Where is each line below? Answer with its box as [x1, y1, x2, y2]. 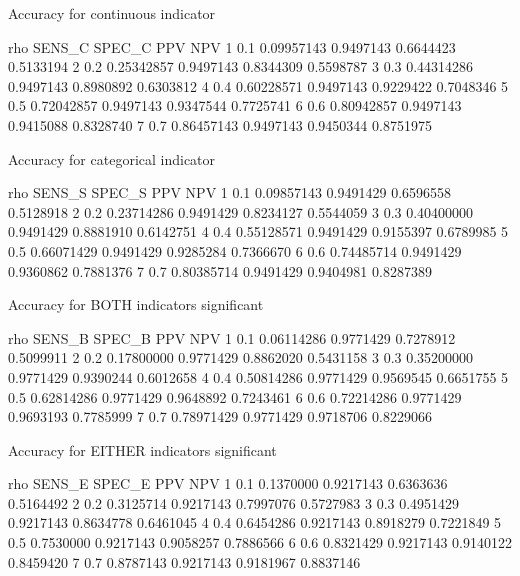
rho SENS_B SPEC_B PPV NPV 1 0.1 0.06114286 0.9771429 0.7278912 [8, 327, 456, 348]
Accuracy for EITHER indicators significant [8, 439, 277, 460]
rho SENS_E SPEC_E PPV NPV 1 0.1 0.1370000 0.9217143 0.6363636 [8, 473, 448, 494]
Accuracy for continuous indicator [8, 3, 216, 23]
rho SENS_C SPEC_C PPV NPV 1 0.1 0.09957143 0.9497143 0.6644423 [8, 36, 456, 57]
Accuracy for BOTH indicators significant [8, 294, 264, 315]
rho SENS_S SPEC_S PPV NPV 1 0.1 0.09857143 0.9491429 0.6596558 [8, 182, 452, 203]
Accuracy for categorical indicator [8, 148, 216, 169]
